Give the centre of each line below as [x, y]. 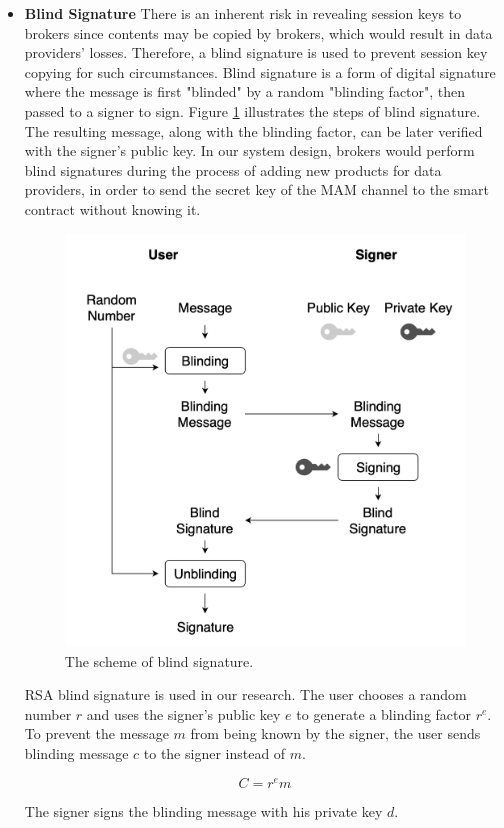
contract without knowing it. [112, 208]
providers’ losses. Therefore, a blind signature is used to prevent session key [256, 52]
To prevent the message [96, 733]
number [48, 713]
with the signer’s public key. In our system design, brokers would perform [249, 150]
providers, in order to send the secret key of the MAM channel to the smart [256, 189]
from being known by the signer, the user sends [335, 733]
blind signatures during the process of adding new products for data [233, 169]
